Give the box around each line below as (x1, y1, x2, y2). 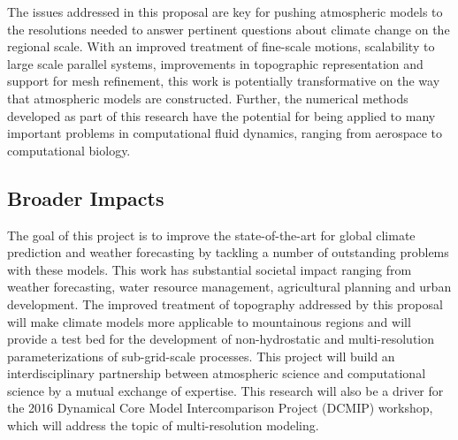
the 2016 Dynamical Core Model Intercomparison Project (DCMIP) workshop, (7, 398, 433, 417)
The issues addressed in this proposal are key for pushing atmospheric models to (7, 3, 443, 20)
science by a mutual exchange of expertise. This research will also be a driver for (7, 381, 444, 399)
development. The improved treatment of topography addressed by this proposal (7, 294, 443, 313)
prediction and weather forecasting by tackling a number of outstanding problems (7, 243, 449, 262)
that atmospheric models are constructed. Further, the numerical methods (7, 88, 408, 107)
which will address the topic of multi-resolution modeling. (7, 416, 319, 435)
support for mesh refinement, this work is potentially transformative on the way (7, 72, 440, 90)
